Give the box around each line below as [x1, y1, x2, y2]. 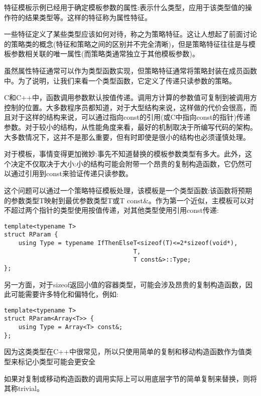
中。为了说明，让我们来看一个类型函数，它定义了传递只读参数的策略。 [4, 75, 236, 86]
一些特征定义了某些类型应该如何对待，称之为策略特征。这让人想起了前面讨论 [4, 29, 257, 39]
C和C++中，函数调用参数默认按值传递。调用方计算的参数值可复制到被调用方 [4, 92, 257, 103]
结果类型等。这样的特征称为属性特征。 [25, 12, 152, 22]
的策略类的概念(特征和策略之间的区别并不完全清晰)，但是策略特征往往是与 [4, 38, 248, 49]
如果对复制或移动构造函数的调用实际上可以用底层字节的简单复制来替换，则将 [4, 373, 257, 383]
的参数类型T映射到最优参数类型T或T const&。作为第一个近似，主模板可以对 [4, 195, 254, 205]
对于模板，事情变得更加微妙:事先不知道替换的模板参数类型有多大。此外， [4, 148, 245, 159]
